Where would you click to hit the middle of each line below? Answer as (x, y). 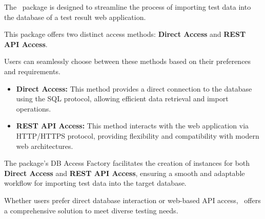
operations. (34, 108)
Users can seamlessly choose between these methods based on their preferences (128, 61)
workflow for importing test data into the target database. (95, 183)
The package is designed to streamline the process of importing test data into (128, 7)
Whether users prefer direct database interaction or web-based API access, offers (132, 200)
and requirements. (32, 71)
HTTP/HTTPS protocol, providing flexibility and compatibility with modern (138, 135)
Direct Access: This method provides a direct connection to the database (134, 88)
